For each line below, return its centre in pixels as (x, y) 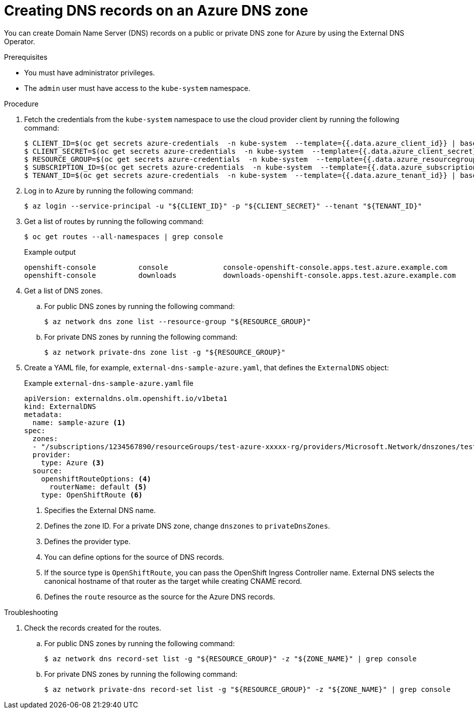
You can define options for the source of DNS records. (134, 557)
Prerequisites (26, 57)
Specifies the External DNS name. (100, 510)
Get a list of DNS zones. (64, 290)
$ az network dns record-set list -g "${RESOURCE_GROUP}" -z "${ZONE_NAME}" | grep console (230, 658)
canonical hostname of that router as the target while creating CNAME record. (173, 581)
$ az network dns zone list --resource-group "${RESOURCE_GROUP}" (178, 321)
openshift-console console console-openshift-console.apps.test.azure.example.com (236, 267)
